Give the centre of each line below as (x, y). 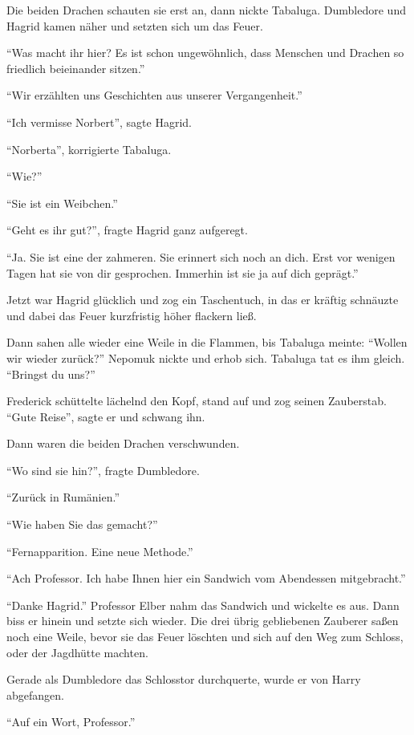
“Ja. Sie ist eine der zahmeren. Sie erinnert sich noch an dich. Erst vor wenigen (201, 256)
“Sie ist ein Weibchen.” (62, 203)
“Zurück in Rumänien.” (63, 497)
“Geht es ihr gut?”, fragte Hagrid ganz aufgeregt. (127, 230)
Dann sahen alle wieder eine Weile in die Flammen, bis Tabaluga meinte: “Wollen (207, 342)
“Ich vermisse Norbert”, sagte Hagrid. (99, 122)
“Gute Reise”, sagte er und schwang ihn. (106, 416)
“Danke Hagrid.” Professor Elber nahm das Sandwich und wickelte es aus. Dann (203, 605)
